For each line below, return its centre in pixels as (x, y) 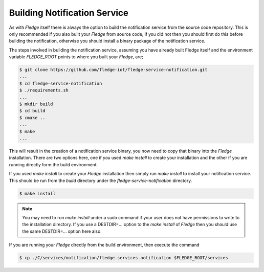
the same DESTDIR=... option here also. (62, 231)
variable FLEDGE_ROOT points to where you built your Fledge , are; (76, 57)
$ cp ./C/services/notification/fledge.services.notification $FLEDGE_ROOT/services (124, 258)
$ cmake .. (32, 118)
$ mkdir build (36, 104)
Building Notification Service (69, 13)
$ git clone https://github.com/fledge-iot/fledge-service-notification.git (113, 70)
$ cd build (32, 111)
